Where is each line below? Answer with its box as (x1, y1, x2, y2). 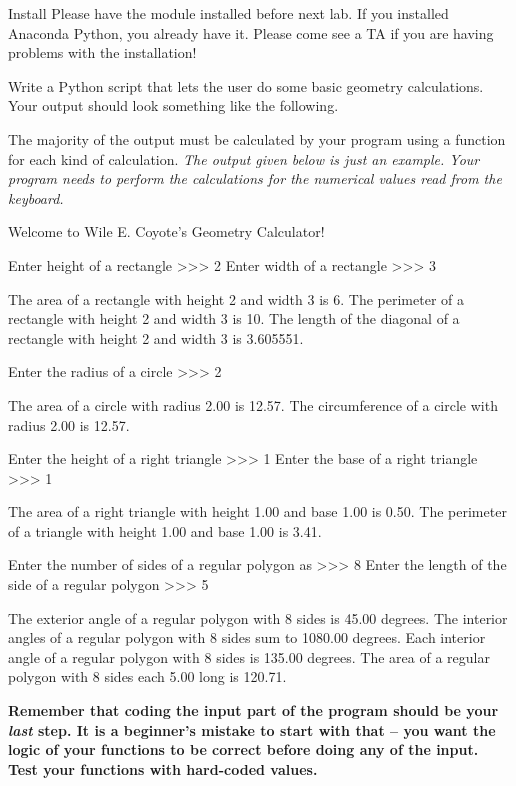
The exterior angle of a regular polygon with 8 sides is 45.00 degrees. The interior (8, 607, 508, 628)
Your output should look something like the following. (8, 95, 339, 116)
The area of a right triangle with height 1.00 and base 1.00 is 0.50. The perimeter (8, 501, 507, 522)
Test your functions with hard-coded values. (8, 758, 318, 779)
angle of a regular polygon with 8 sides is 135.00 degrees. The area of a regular (8, 646, 490, 667)
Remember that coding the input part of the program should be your (8, 700, 499, 721)
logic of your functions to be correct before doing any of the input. (8, 739, 479, 760)
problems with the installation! (8, 42, 197, 63)
